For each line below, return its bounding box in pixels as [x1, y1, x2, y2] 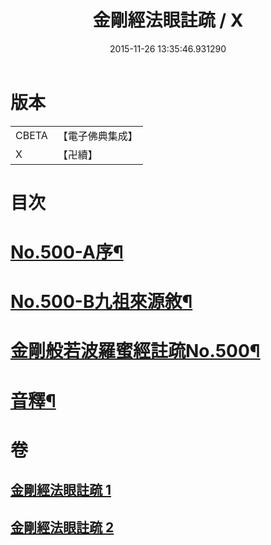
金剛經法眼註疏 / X [92, 9, 244, 32]
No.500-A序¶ [10, 241, 124, 264]
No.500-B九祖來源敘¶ [10, 291, 193, 313]
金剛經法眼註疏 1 [10, 482, 112, 499]
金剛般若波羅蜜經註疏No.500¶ [10, 340, 261, 363]
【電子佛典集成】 [57, 129, 138, 143]
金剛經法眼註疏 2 [10, 519, 115, 536]
